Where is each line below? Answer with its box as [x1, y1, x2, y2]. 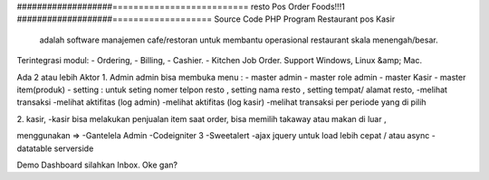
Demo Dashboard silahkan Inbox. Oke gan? [16, 159, 178, 170]
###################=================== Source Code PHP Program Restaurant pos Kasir [16, 14, 396, 24]
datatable [16, 143, 53, 154]
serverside [53, 143, 94, 154]
